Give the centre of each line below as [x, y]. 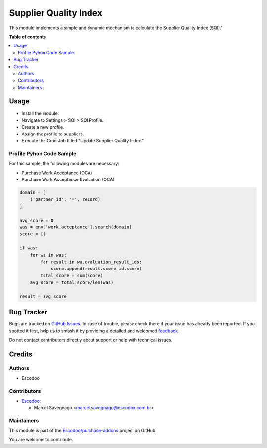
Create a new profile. [43, 127]
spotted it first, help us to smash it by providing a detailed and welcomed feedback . [94, 331]
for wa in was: [48, 255]
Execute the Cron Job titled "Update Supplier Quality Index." [83, 141]
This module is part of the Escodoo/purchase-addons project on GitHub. [83, 431]
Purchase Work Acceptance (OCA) [57, 173]
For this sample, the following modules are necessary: [64, 164]
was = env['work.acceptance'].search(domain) [76, 227]
